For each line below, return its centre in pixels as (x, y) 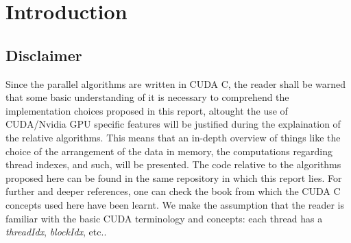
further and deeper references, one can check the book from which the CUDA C (173, 191)
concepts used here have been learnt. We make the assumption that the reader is (175, 204)
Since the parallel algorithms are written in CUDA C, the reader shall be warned (176, 83)
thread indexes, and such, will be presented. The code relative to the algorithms (173, 164)
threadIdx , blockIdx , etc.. (56, 232)
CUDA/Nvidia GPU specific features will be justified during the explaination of (173, 124)
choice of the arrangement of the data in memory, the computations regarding (169, 151)
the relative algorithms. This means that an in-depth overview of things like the (173, 137)
